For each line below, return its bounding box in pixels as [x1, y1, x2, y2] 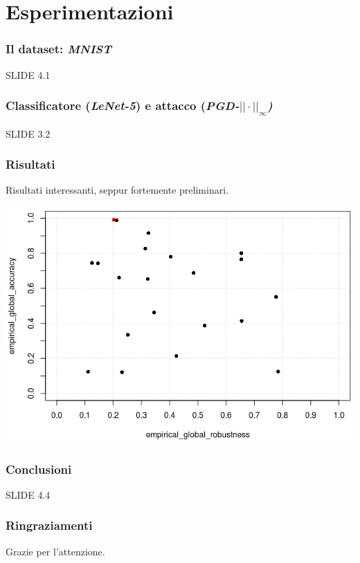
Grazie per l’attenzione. [6, 544, 105, 558]
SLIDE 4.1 [6, 67, 51, 82]
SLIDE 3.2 [6, 126, 51, 140]
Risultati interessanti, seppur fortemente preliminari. [6, 183, 228, 197]
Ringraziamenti [6, 517, 93, 534]
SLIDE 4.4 [6, 487, 51, 501]
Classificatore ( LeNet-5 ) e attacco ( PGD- [6, 97, 240, 114]
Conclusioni [6, 460, 72, 477]
